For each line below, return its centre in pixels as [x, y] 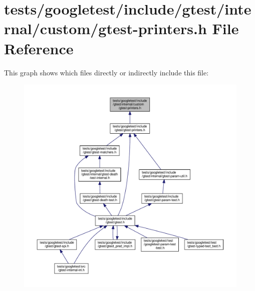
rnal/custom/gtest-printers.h [105, 28]
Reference [39, 48]
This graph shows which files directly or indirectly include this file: [106, 72]
